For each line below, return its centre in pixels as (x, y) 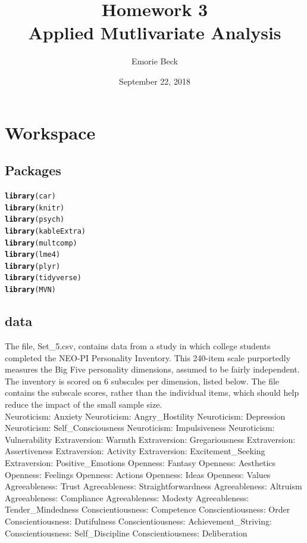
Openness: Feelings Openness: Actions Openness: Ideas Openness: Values (138, 474)
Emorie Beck (155, 61)
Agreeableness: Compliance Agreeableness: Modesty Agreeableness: (127, 497)
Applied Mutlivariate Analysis (155, 32)
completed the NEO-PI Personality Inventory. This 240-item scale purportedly (148, 357)
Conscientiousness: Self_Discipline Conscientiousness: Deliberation (126, 533)
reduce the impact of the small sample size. (84, 404)
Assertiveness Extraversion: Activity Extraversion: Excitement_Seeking (135, 451)
